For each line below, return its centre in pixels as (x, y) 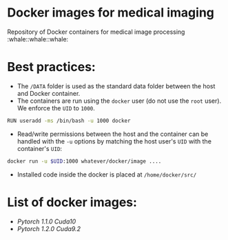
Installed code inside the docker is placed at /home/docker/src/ (107, 174)
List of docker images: (72, 202)
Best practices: (52, 67)
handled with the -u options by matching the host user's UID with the (114, 141)
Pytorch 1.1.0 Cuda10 (46, 221)
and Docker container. (49, 93)
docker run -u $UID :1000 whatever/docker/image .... (84, 161)
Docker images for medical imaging (111, 13)
